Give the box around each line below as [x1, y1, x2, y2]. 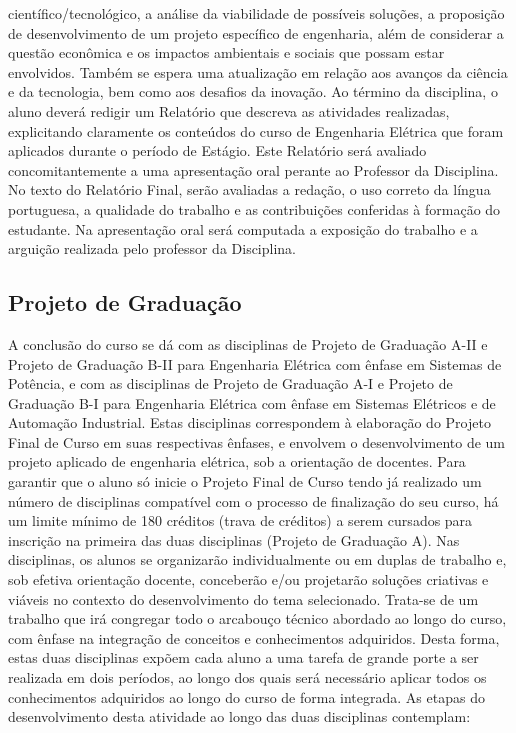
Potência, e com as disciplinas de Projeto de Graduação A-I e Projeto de [8, 373, 453, 394]
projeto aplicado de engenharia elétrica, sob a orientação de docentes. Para [8, 451, 466, 472]
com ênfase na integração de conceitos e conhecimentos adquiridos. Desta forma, [8, 627, 500, 648]
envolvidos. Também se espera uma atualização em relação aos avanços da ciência [8, 61, 508, 82]
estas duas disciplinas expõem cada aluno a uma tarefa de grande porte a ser [8, 647, 479, 668]
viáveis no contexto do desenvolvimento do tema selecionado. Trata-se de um [8, 588, 479, 609]
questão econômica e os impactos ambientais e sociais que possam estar [8, 42, 445, 63]
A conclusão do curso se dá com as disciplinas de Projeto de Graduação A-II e [8, 333, 488, 354]
